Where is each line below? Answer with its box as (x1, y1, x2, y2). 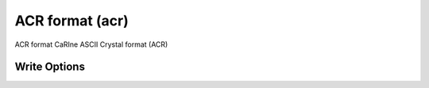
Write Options (14, 60, 85, 74)
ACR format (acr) (14, 12, 129, 29)
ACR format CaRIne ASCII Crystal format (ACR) (14, 40, 168, 49)
